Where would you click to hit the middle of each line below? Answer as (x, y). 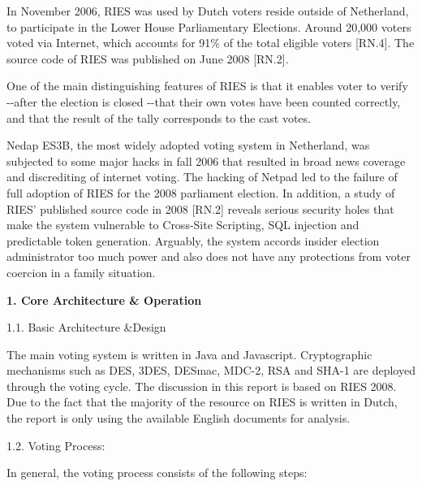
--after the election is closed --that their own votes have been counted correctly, (204, 101)
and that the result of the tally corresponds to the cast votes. (159, 117)
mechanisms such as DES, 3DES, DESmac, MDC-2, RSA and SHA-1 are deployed (211, 370)
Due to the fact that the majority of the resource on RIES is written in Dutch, (202, 402)
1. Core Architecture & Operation (104, 299)
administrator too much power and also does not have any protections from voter (209, 256)
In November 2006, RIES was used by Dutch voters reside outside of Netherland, (208, 11)
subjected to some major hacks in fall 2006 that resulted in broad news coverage (206, 161)
